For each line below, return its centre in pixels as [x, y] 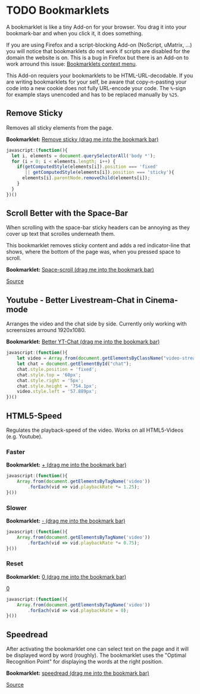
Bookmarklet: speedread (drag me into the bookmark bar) [78, 673]
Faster [16, 452]
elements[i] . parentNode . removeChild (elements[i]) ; [86, 178]
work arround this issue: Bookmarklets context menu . [72, 64]
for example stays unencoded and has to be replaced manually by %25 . [93, 94]
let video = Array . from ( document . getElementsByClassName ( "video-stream [107, 358]
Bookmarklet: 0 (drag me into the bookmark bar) [66, 576]
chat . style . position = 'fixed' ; [57, 369]
